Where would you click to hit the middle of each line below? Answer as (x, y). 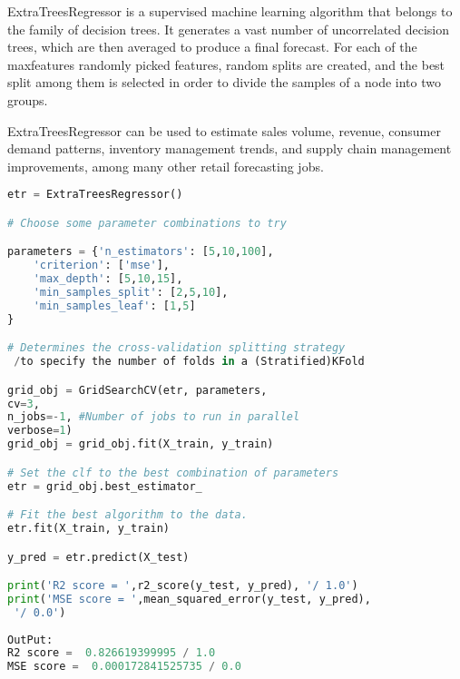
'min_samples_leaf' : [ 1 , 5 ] (114, 305)
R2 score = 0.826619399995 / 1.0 (112, 653)
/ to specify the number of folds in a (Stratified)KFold (189, 362)
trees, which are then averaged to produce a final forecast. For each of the (212, 47)
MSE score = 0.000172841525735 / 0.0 (124, 667)
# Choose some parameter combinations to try (147, 223)
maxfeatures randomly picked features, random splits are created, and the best (226, 64)
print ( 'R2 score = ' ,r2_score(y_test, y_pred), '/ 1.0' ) (183, 586)
